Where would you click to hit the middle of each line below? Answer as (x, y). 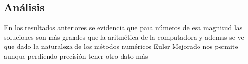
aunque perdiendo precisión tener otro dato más (76, 56)
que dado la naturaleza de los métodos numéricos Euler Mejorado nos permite (121, 46)
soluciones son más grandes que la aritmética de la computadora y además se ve (124, 37)
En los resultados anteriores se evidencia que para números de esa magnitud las (123, 27)
